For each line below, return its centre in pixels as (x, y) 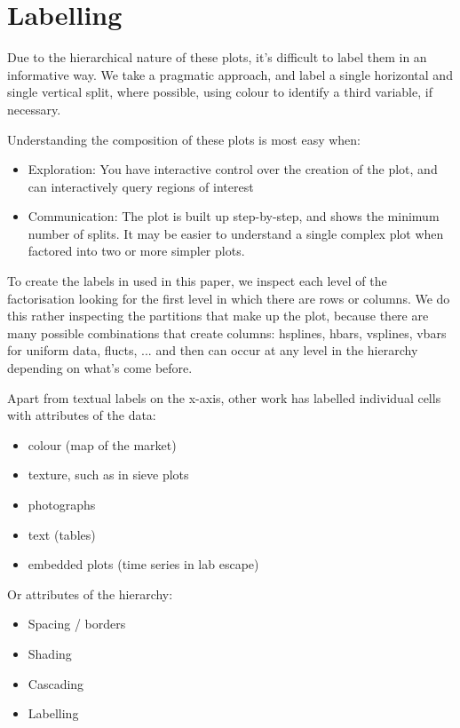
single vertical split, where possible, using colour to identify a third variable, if (220, 92)
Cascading (56, 683)
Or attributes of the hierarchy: (90, 593)
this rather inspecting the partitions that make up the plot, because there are (218, 316)
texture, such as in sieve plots (108, 475)
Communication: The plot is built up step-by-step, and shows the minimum (234, 216)
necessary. (34, 109)
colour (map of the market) (102, 444)
